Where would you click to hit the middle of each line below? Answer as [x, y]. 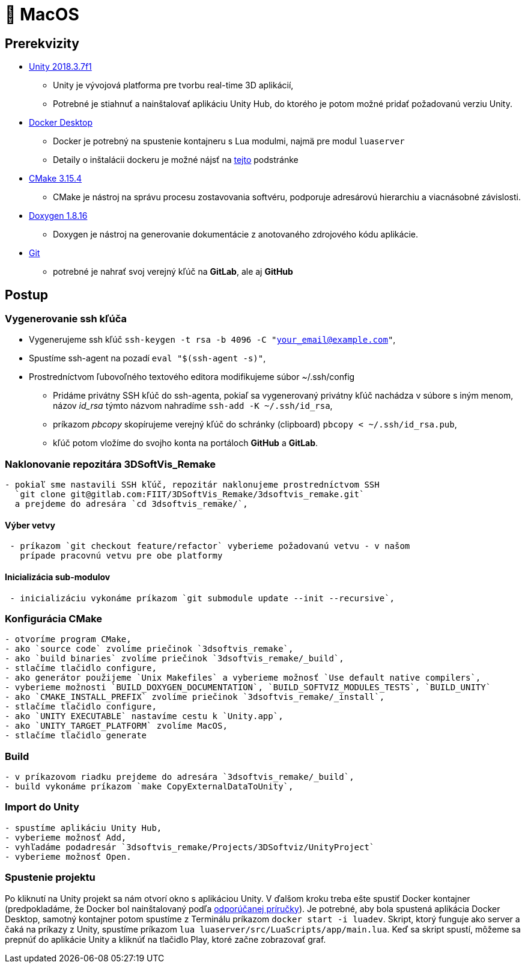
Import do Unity [42, 807]
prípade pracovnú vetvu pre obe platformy [121, 556]
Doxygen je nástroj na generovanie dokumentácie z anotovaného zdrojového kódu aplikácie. [235, 234]
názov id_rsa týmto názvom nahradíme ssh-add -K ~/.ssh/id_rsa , [193, 406]
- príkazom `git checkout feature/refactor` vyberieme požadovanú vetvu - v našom [210, 546]
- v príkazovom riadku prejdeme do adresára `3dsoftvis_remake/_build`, [180, 777]
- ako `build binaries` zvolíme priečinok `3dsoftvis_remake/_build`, [174, 659]
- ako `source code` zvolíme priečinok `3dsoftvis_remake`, [149, 649]
